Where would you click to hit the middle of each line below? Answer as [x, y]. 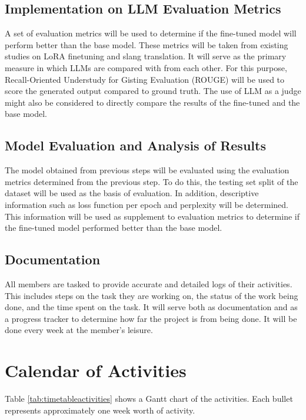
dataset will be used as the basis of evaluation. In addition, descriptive [132, 193]
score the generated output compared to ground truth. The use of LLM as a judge [153, 91]
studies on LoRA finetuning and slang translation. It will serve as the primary [146, 56]
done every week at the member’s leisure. [79, 330]
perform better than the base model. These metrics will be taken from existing [147, 44]
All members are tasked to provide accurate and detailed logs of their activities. [149, 283]
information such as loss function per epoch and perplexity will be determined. [147, 204]
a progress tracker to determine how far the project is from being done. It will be [151, 318]
